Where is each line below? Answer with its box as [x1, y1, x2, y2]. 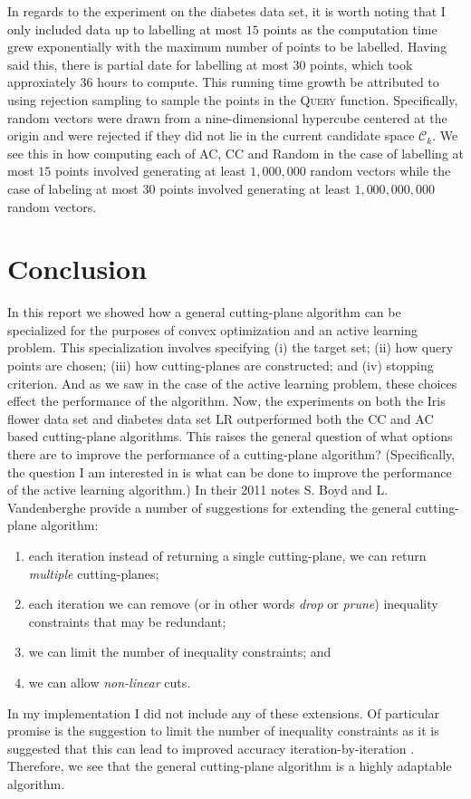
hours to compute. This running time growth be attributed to [97, 72, 439, 91]
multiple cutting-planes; [28, 563, 159, 582]
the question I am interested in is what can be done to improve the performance [7, 462, 452, 481]
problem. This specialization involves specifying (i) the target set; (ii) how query [7, 338, 454, 357]
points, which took [310, 54, 413, 73]
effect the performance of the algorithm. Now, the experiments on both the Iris [7, 391, 446, 410]
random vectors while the [310, 161, 451, 180]
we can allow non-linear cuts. [28, 672, 191, 691]
